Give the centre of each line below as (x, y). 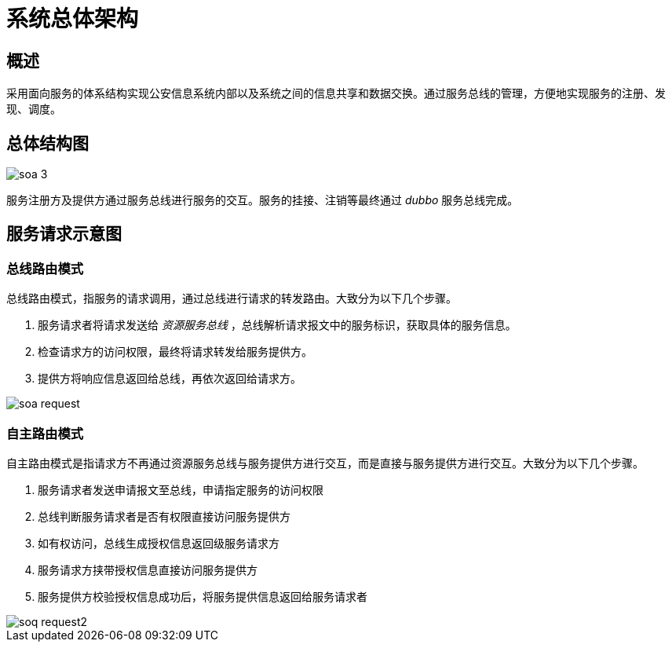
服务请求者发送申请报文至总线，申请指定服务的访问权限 (181, 489)
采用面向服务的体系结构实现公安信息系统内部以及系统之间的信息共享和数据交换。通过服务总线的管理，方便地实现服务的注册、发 (336, 93)
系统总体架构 (73, 19)
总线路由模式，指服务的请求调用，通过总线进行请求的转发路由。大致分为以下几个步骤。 (232, 298)
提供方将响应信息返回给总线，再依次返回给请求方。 (170, 379)
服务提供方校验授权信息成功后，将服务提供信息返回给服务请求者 (203, 596)
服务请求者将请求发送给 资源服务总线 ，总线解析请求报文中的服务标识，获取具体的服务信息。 (277, 325)
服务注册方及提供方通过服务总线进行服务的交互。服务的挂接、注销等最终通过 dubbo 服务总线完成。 (263, 200)
